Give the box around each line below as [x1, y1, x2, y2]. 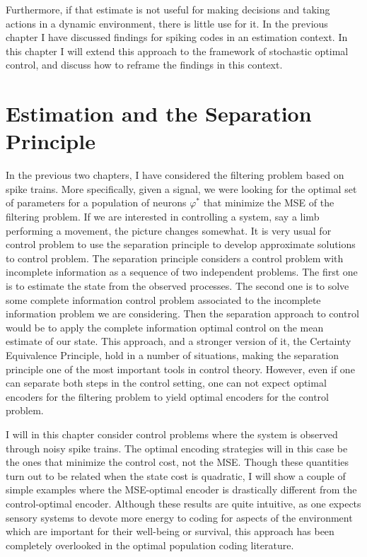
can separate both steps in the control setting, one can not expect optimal [6, 375, 327, 390]
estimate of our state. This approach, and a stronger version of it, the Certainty [6, 334, 351, 348]
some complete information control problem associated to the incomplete [6, 292, 321, 307]
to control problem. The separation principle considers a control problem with [6, 250, 344, 265]
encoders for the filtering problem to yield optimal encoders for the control [6, 389, 330, 404]
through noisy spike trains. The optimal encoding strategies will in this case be [6, 440, 348, 455]
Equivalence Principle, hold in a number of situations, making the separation [6, 348, 339, 362]
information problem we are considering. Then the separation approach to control [6, 306, 359, 321]
